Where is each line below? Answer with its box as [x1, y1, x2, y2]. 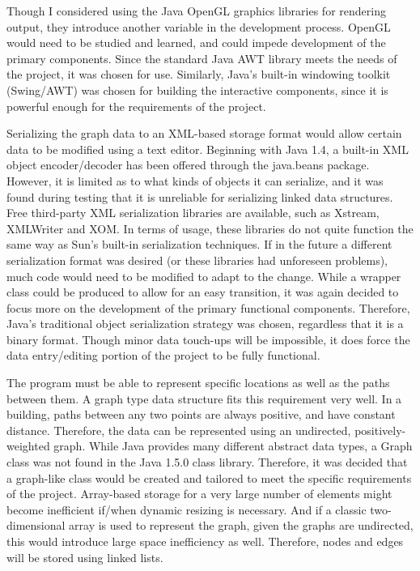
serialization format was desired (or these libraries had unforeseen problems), [6, 251, 388, 268]
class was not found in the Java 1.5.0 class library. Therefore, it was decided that [6, 454, 408, 471]
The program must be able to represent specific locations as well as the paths [6, 374, 390, 391]
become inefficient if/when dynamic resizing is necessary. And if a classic [6, 501, 367, 518]
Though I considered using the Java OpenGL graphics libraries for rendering [6, 2, 386, 19]
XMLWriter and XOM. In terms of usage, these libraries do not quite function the [6, 219, 414, 236]
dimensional [6, 517, 66, 534]
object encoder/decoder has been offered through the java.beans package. [6, 156, 370, 173]
